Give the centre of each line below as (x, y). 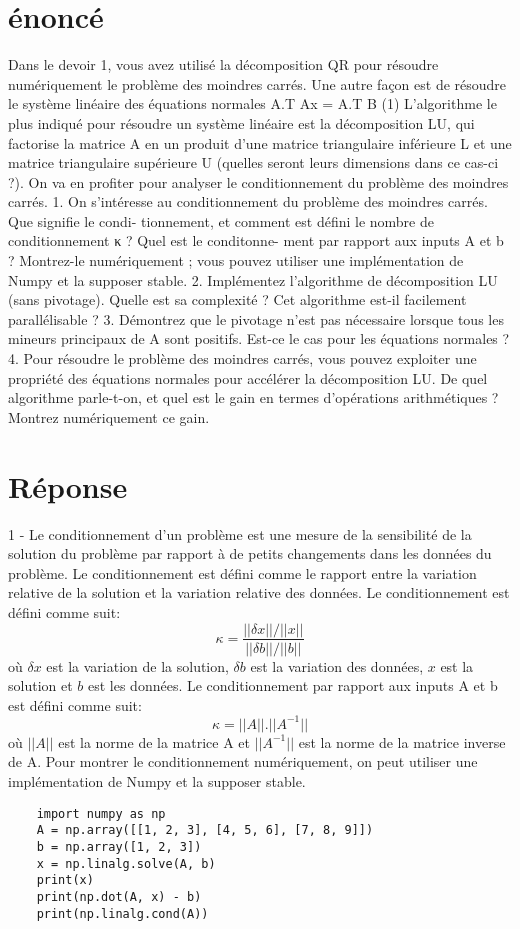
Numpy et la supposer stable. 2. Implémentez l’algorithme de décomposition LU (253, 279)
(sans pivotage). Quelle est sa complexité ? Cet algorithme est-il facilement (237, 299)
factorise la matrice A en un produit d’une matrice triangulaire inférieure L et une (260, 142)
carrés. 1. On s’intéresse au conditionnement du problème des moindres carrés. (248, 201)
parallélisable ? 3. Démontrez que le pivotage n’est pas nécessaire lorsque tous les (256, 318)
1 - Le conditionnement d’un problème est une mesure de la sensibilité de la (240, 533)
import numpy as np (101, 813)
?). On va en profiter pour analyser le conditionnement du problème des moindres (258, 181)
